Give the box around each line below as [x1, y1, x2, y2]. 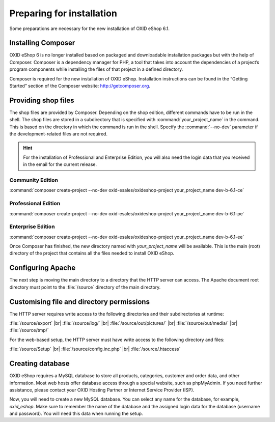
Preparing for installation [9, 8, 117, 19]
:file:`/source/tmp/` [9, 327, 49, 333]
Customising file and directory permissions [9, 297, 150, 306]
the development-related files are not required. [9, 131, 108, 137]
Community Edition [9, 177, 59, 184]
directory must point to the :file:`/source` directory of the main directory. [9, 284, 161, 290]
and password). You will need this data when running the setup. [9, 410, 143, 417]
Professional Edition [9, 200, 61, 207]
